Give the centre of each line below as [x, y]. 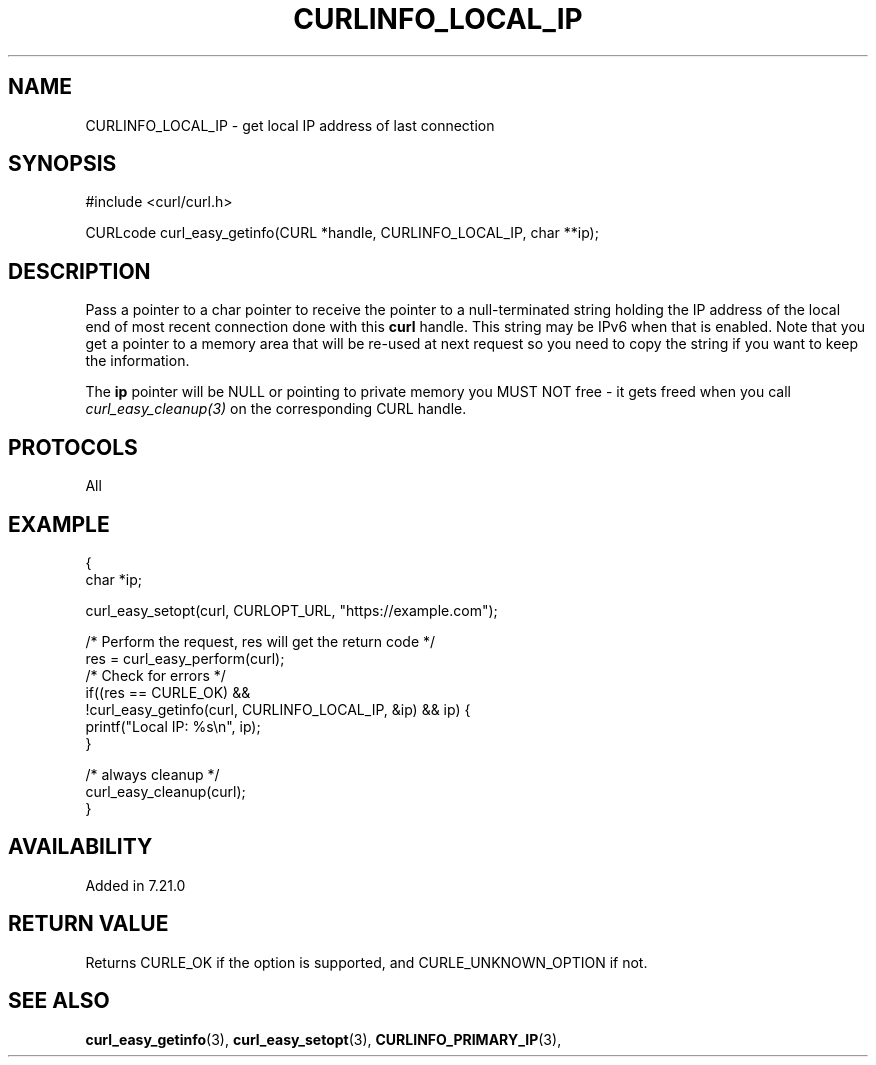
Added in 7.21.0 [135, 885]
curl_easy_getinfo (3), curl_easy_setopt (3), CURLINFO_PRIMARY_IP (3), [323, 1039]
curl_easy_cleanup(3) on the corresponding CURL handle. [276, 409]
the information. [137, 361]
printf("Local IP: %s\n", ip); [173, 726]
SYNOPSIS [62, 164]
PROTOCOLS [73, 447]
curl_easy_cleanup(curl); [165, 791]
